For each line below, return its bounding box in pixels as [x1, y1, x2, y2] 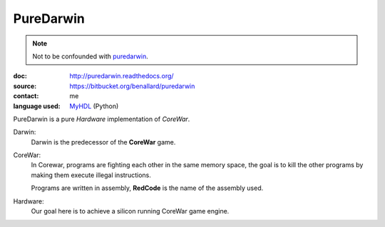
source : [13, 82, 37, 90]
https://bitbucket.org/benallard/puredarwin [69, 82, 195, 90]
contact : [13, 92, 39, 100]
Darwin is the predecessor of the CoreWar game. [31, 137, 176, 146]
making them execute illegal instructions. [31, 171, 151, 179]
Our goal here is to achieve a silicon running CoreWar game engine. [31, 207, 230, 216]
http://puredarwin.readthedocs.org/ [69, 72, 174, 80]
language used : [13, 102, 61, 110]
